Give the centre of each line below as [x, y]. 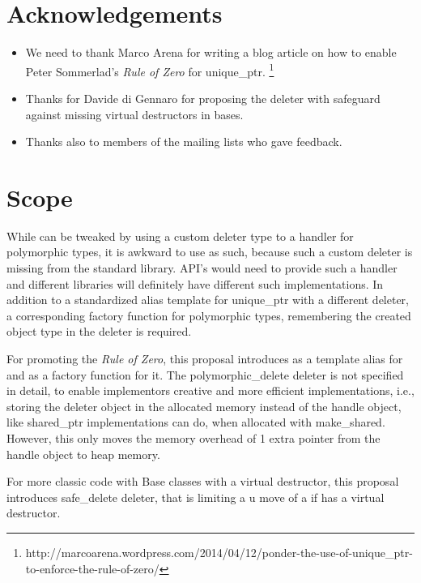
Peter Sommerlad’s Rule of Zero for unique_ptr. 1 [150, 70]
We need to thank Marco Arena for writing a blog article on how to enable [211, 52]
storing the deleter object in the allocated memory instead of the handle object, [204, 406]
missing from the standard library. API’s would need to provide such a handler [202, 268]
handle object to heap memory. [83, 454]
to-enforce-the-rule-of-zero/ [92, 568]
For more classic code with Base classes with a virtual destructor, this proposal [203, 481]
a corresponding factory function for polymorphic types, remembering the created [209, 315]
